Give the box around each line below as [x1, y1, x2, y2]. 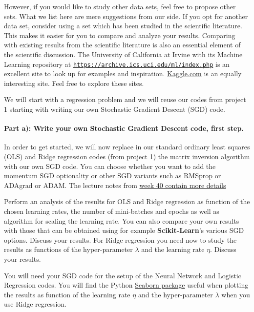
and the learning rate [141, 244, 205, 254]
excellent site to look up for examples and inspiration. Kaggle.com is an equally [4, 68, 242, 79]
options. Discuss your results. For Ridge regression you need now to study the [4, 234, 237, 245]
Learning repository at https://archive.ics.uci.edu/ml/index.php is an [4, 59, 230, 69]
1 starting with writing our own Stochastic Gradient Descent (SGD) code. [4, 104, 225, 114]
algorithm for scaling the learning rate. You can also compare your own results [4, 215, 239, 226]
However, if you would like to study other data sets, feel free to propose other [4, 1, 236, 11]
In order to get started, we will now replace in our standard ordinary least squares [4, 142, 250, 152]
